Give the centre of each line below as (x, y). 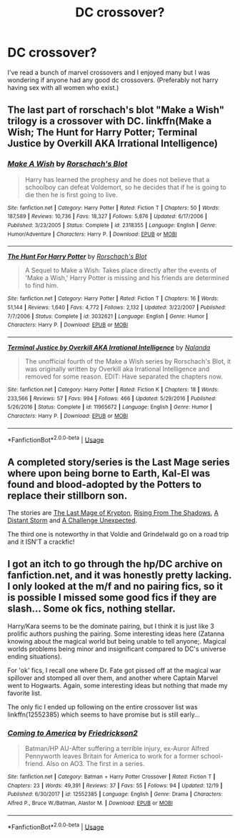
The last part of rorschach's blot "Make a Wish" (116, 110)
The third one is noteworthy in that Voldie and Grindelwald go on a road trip (118, 534)
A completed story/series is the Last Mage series (119, 462)
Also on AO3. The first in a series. (95, 764)
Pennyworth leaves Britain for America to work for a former (112, 756)
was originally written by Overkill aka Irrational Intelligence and (117, 369)
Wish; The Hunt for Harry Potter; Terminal (102, 133)
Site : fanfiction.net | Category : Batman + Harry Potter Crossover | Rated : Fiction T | (111, 777)
